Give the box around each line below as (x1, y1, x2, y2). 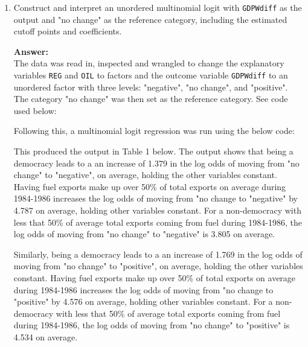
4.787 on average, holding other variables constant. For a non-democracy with (13, 204, 301, 217)
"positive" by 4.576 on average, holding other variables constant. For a (13, 295, 273, 308)
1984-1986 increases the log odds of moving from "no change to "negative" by (13, 192, 298, 205)
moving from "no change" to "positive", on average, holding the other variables (13, 259, 303, 272)
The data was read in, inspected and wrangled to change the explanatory (13, 57, 284, 69)
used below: (13, 104, 57, 116)
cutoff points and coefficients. (13, 25, 122, 37)
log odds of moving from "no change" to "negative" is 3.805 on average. (13, 228, 275, 240)
